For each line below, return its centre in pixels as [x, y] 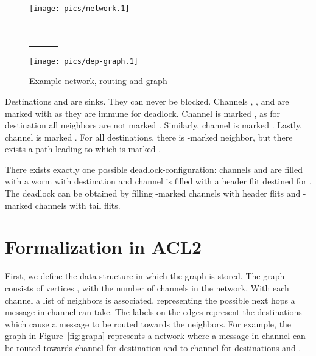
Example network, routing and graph [98, 81]
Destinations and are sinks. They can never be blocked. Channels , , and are [147, 101]
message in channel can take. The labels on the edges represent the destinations [153, 312]
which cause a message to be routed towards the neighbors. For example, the [148, 323]
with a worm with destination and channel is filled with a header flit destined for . [158, 181]
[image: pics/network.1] [79, 9]
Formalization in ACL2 [104, 247]
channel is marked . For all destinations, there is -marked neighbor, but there [149, 137]
